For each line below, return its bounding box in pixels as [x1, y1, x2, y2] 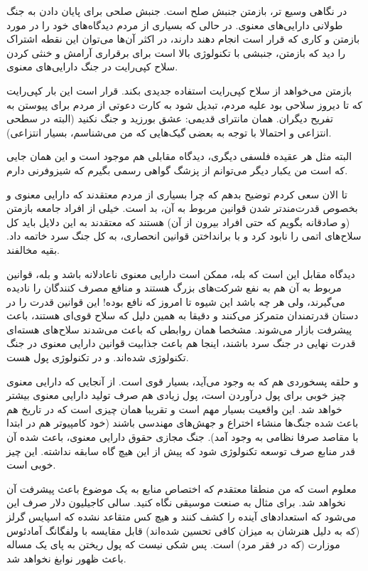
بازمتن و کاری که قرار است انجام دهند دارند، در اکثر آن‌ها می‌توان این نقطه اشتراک [6, 31, 360, 46]
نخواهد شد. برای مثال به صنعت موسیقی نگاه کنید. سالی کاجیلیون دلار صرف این [6, 495, 346, 510]
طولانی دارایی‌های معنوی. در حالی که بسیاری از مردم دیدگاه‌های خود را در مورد [6, 17, 343, 32]
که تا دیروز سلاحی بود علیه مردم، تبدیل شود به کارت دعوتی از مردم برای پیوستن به [6, 97, 362, 112]
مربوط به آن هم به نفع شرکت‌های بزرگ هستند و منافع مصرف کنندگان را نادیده [6, 280, 342, 295]
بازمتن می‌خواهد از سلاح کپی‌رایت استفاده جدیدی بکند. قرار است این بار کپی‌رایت [6, 82, 352, 97]
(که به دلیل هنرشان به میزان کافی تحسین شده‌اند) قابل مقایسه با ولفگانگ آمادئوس [6, 523, 360, 538]
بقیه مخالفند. [6, 242, 60, 257]
